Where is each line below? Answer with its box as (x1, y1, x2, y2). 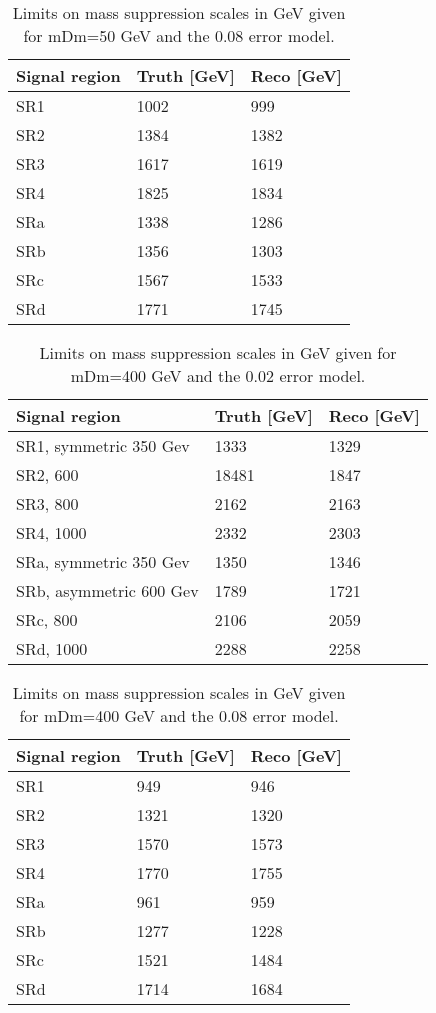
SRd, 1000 (16, 637, 88, 660)
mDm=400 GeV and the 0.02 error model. (70, 364, 366, 387)
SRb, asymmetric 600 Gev (16, 579, 199, 602)
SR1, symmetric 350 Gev (16, 434, 190, 457)
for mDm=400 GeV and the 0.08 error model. (19, 704, 339, 727)
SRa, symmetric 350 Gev (16, 550, 190, 573)
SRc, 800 (16, 608, 78, 631)
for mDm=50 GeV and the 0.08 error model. (23, 24, 335, 47)
